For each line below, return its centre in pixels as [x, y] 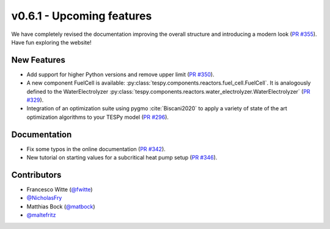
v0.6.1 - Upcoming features [82, 16]
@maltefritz [41, 215]
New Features [38, 60]
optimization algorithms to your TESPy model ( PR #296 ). [98, 117]
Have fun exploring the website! [51, 42]
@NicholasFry [44, 198]
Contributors [36, 174]
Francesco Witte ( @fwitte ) [60, 189]
